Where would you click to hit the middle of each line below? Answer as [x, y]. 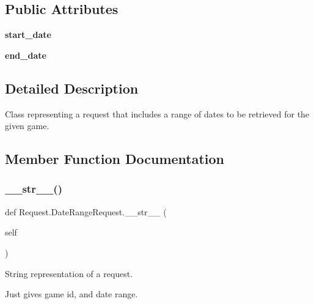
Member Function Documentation [115, 159]
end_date [26, 55]
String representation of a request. [69, 273]
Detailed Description [72, 88]
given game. [27, 126]
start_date [28, 35]
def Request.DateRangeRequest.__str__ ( [86, 211]
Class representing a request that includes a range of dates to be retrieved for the [157, 113]
